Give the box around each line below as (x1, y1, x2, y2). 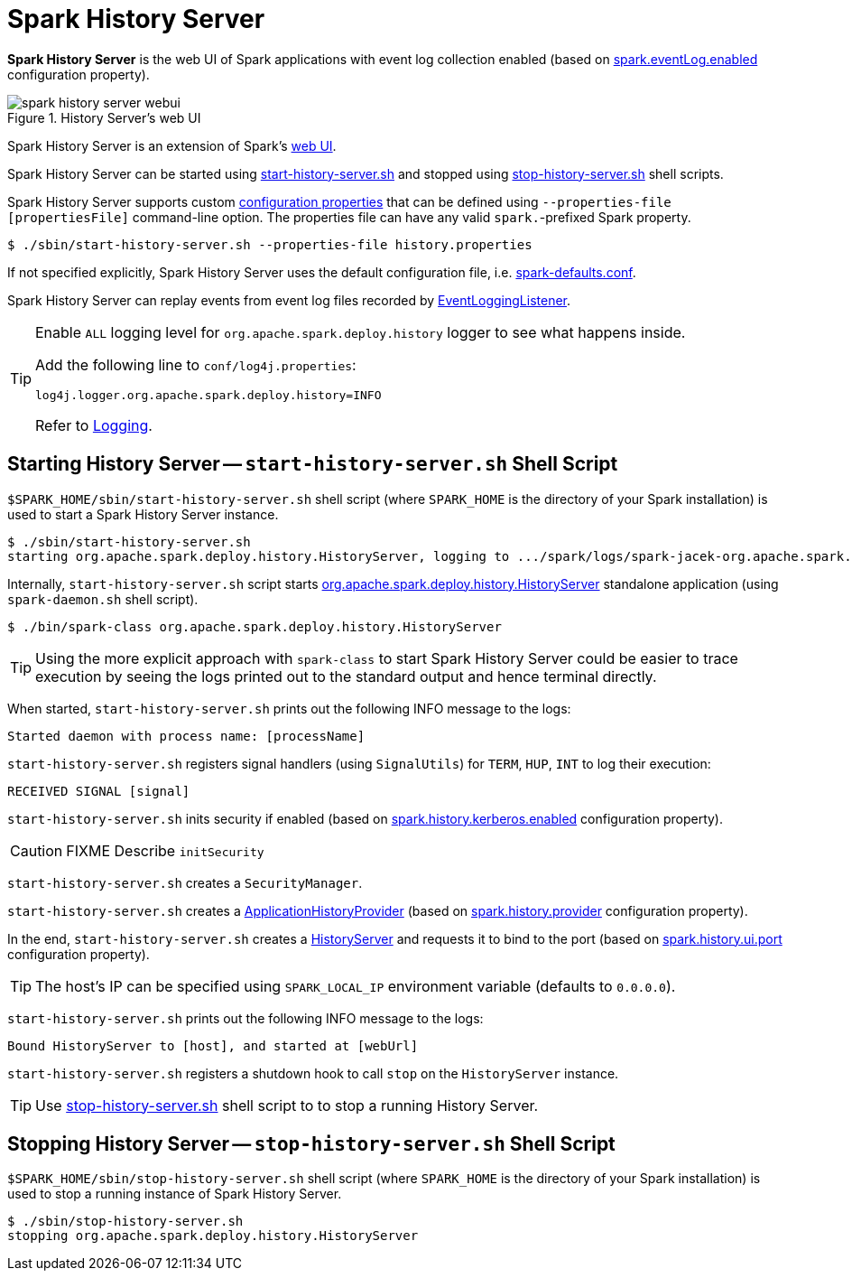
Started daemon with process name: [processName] (7, 728, 366, 743)
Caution (10, 841, 63, 860)
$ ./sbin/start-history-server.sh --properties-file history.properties (7, 237, 532, 252)
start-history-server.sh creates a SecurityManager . (7, 874, 363, 891)
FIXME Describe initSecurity (66, 841, 264, 860)
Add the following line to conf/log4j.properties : (35, 355, 357, 374)
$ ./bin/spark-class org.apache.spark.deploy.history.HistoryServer (7, 619, 502, 634)
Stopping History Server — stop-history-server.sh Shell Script (7, 1133, 616, 1156)
